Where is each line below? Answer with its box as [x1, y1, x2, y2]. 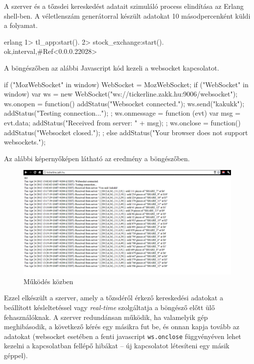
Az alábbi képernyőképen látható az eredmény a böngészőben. [4, 153, 190, 163]
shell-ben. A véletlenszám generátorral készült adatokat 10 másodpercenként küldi [4, 10, 251, 21]
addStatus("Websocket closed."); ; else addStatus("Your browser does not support [4, 127, 248, 137]
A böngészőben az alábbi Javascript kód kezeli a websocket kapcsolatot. [4, 62, 219, 73]
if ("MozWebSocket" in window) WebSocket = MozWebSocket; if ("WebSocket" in [4, 79, 249, 89]
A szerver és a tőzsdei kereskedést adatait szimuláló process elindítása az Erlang [4, 1, 244, 11]
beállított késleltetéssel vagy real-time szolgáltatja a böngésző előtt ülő [4, 302, 215, 312]
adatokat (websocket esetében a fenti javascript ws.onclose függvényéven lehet [4, 331, 241, 341]
